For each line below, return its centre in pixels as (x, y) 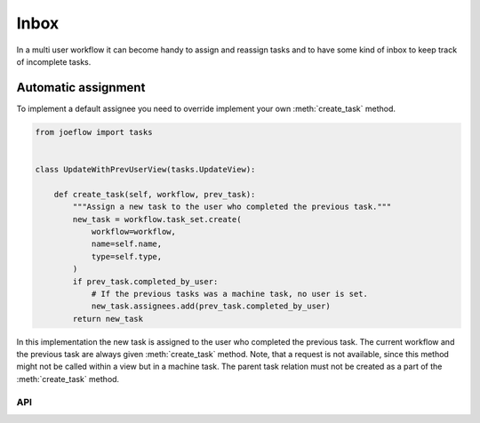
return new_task (108, 319)
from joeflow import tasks (94, 132)
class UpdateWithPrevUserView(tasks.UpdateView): (145, 169)
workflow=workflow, (134, 231)
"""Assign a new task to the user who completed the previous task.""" (232, 207)
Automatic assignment (81, 88)
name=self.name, (127, 244)
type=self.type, (127, 256)
